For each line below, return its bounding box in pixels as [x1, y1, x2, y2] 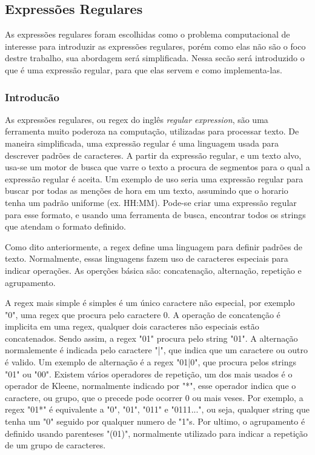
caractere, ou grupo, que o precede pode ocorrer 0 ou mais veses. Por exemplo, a [5, 391, 303, 404]
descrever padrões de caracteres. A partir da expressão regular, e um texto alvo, [5, 148, 302, 161]
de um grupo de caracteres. [5, 439, 106, 451]
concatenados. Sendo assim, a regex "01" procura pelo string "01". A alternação [5, 331, 298, 344]
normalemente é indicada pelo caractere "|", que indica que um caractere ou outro [5, 344, 308, 356]
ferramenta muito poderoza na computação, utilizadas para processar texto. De [5, 125, 299, 138]
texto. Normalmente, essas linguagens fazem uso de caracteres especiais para [5, 252, 288, 265]
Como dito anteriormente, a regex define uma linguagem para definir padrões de [5, 240, 303, 253]
